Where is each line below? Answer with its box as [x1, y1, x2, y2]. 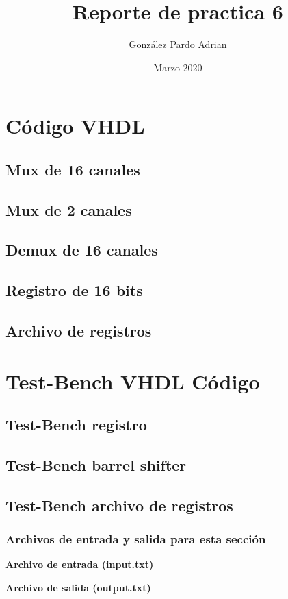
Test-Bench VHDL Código [5, 367, 260, 395]
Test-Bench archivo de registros [5, 494, 233, 515]
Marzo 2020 [153, 60, 202, 74]
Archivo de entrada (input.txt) [5, 557, 154, 572]
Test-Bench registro [5, 414, 147, 435]
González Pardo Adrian [129, 37, 227, 51]
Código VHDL [5, 112, 145, 140]
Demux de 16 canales [5, 239, 158, 260]
